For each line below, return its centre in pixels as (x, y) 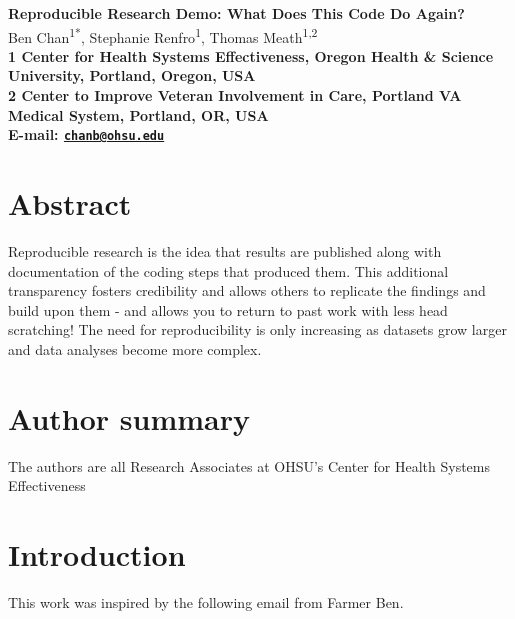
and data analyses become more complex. (135, 348)
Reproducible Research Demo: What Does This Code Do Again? (236, 13)
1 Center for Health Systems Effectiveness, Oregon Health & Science (251, 55)
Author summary (129, 417)
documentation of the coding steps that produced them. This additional (228, 270)
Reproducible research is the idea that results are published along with (225, 251)
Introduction (97, 554)
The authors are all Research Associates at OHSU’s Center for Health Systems (249, 465)
